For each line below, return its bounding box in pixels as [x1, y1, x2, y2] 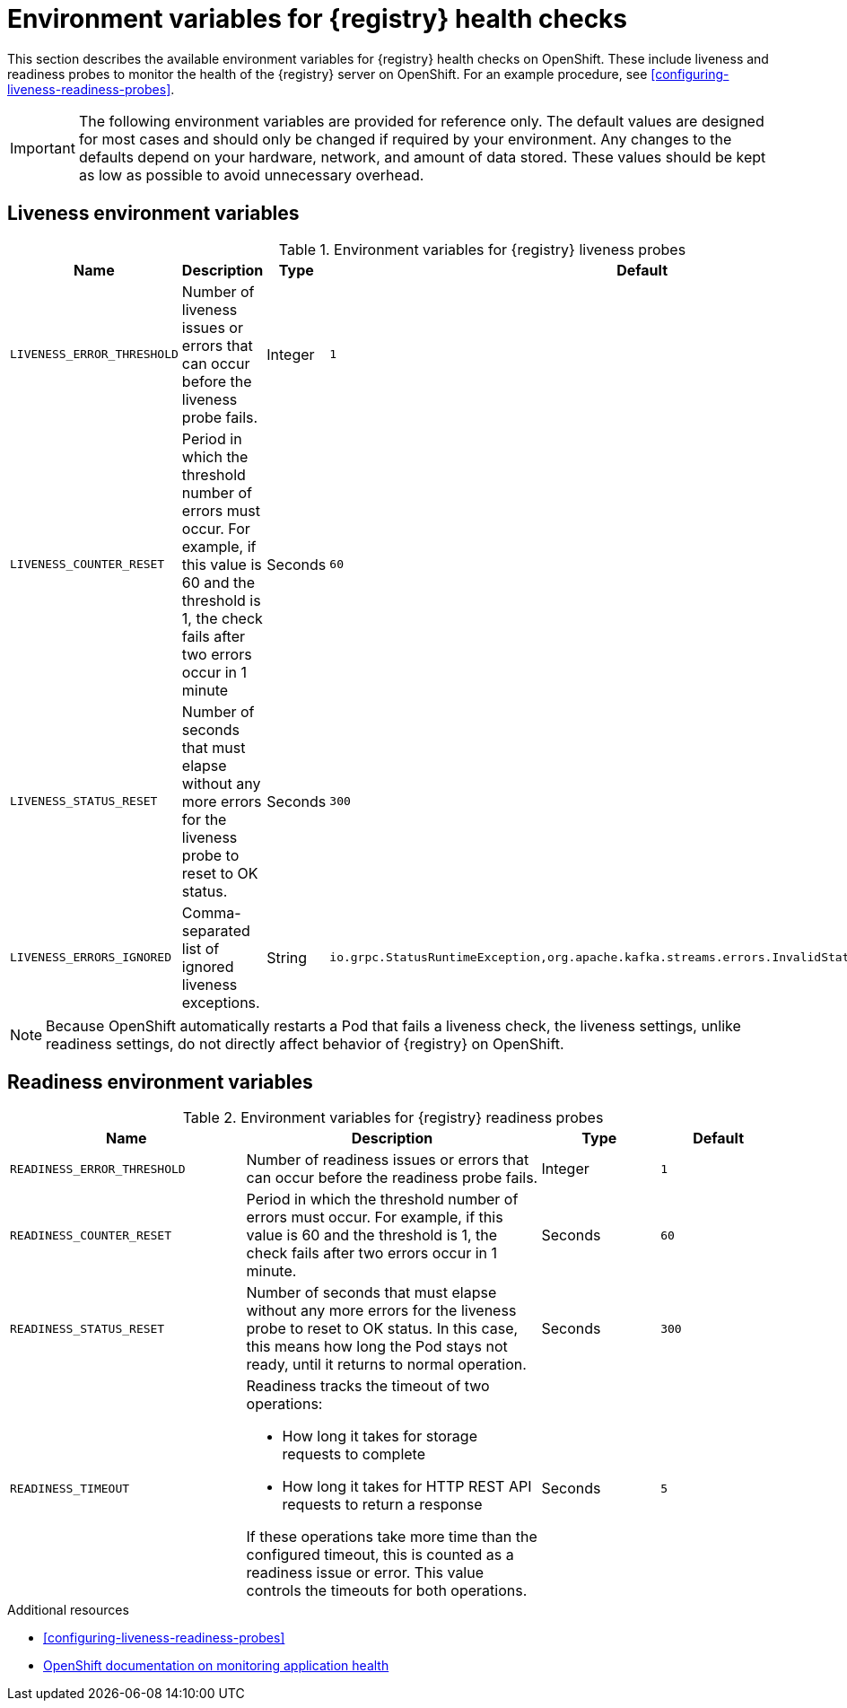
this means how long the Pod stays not [246, 1337, 508, 1356]
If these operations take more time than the [246, 1528, 537, 1546]
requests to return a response [282, 1495, 483, 1514]
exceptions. [181, 993, 260, 1012]
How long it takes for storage [282, 1427, 477, 1446]
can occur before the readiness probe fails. [246, 1169, 538, 1187]
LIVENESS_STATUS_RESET [10, 794, 158, 809]
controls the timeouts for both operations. [246, 1581, 528, 1600]
